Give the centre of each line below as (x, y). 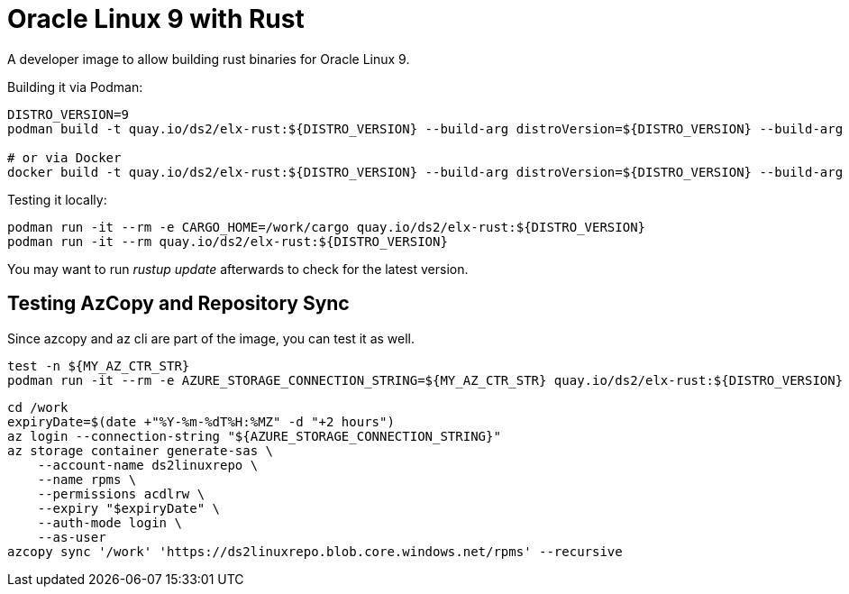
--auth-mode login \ (110, 522)
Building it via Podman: (75, 87)
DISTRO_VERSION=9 (68, 114)
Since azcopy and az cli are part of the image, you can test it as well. (211, 338)
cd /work (38, 407)
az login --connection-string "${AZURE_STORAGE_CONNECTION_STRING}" (254, 436)
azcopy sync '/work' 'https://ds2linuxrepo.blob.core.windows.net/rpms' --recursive (315, 551)
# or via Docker (64, 157)
